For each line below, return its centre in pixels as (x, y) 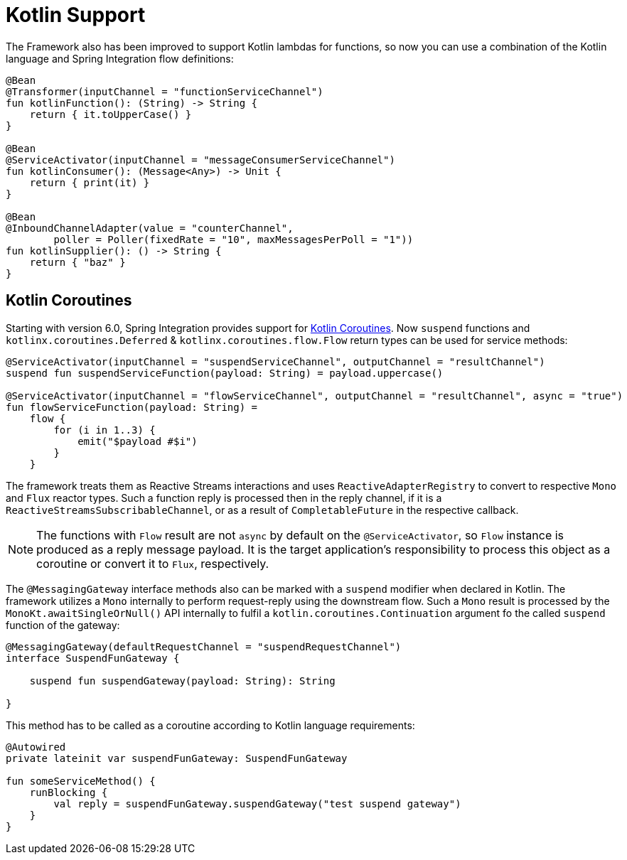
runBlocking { (69, 792)
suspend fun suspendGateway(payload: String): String (182, 681)
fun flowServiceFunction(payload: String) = (132, 407)
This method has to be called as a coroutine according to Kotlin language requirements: (210, 725)
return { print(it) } (90, 182)
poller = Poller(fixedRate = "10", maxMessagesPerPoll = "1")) (234, 239)
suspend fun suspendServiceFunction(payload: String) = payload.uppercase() (225, 373)
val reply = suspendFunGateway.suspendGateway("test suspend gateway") (257, 803)
